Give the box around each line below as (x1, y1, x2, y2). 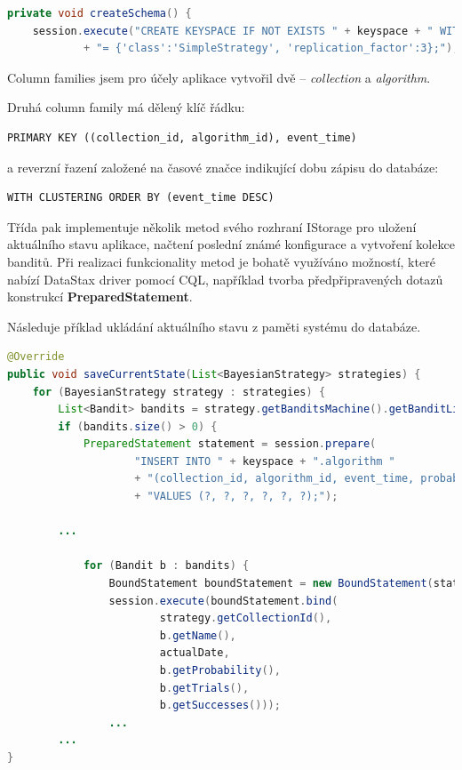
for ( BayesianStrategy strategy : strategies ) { (32, 385, 326, 398)
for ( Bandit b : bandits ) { (83, 559, 250, 573)
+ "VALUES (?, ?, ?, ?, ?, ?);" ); (134, 490, 339, 503)
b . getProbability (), (159, 664, 281, 677)
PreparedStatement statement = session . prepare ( (83, 437, 377, 451)
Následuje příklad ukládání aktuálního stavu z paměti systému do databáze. (7, 317, 421, 335)
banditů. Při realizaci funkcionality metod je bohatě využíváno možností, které (7, 252, 435, 270)
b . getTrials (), (159, 681, 250, 694)
